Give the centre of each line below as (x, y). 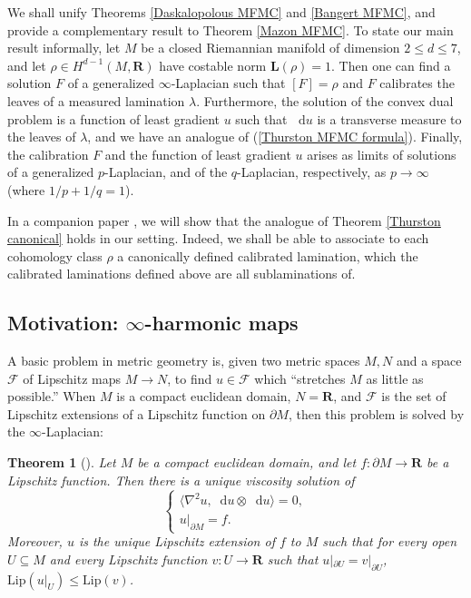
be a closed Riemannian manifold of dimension (270, 48)
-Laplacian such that (228, 83)
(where (26, 189)
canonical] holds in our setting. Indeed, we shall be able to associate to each (218, 238)
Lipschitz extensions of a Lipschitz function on (137, 413)
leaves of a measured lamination (96, 100)
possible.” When (52, 396)
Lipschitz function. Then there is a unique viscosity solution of (181, 480)
